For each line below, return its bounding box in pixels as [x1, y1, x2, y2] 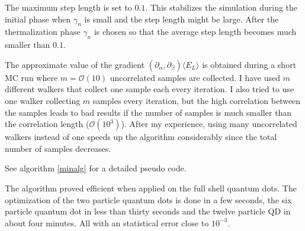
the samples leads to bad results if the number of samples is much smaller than [5, 106, 292, 118]
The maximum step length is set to [5, 1, 132, 13]
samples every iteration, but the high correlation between [92, 94, 301, 106]
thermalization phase [5, 25, 81, 38]
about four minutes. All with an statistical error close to [5, 216, 209, 229]
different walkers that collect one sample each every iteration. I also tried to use [5, 83, 294, 95]
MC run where [5, 71, 58, 83]
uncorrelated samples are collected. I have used [110, 71, 281, 83]
